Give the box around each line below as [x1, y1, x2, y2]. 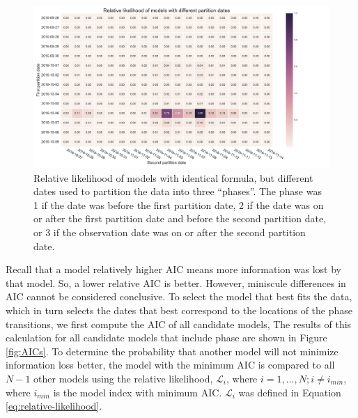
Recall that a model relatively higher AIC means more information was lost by [6, 262, 341, 277]
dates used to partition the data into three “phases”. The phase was [33, 184, 322, 199]
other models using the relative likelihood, [33, 371, 213, 386]
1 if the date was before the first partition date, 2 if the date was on [33, 197, 324, 212]
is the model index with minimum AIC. [53, 385, 222, 399]
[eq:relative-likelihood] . [6, 398, 102, 413]
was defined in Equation [238, 385, 341, 399]
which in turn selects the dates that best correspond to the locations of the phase [6, 303, 353, 318]
